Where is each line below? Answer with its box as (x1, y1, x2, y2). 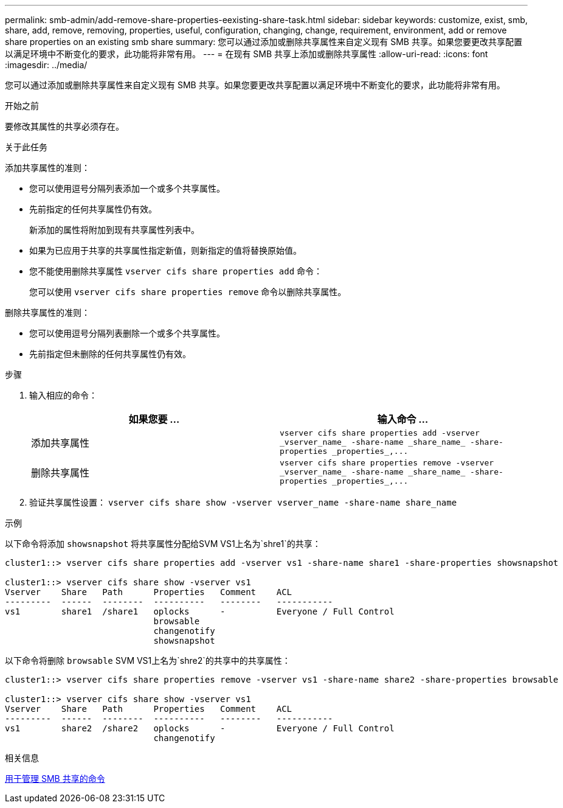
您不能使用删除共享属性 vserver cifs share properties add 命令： (29, 266, 323, 276)
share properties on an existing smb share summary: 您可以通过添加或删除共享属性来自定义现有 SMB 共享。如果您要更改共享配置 (5, 37, 522, 47)
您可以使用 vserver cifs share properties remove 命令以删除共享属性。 (29, 287, 347, 297)
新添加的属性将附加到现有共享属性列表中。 (29, 225, 199, 235)
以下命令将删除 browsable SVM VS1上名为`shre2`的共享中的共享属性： (5, 655, 291, 666)
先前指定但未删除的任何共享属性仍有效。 (29, 349, 191, 359)
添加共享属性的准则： (5, 162, 90, 173)
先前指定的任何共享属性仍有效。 (29, 204, 157, 214)
